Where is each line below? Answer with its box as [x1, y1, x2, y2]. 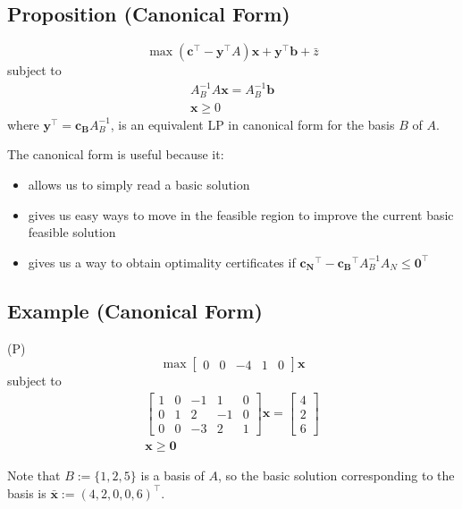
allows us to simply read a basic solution [28, 175, 250, 193]
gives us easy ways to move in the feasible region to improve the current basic [28, 205, 454, 224]
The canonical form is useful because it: [7, 145, 224, 164]
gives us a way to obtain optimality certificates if [28, 252, 296, 271]
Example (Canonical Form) [7, 296, 263, 324]
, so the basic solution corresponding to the [218, 465, 455, 484]
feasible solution [28, 223, 116, 242]
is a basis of [140, 465, 205, 484]
